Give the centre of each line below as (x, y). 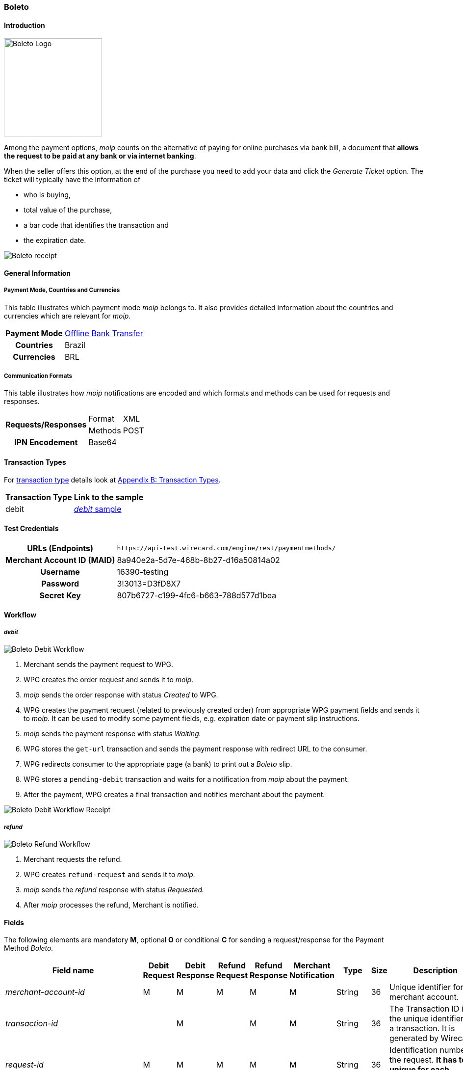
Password (60, 583)
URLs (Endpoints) (60, 548)
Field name (73, 971)
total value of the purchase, (68, 210)
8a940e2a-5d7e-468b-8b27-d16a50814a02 (198, 560)
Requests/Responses (46, 425)
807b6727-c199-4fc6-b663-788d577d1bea (197, 595)
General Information (38, 273)
